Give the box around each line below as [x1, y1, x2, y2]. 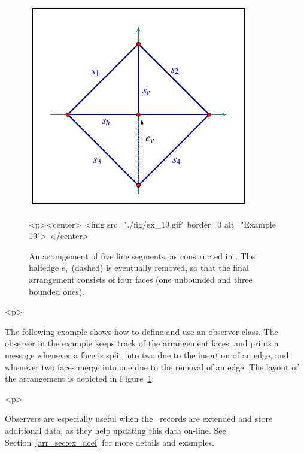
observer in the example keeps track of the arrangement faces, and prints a [5, 337, 279, 349]
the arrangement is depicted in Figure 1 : [5, 372, 154, 385]
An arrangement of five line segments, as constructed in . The [29, 249, 255, 262]
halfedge [29, 261, 59, 274]
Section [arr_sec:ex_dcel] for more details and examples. [5, 436, 215, 448]
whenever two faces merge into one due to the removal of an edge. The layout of [5, 360, 299, 373]
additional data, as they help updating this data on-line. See [5, 424, 226, 436]
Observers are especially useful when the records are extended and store [5, 412, 273, 425]
